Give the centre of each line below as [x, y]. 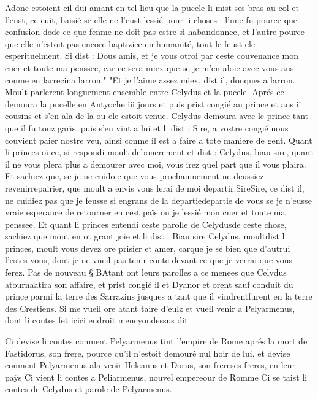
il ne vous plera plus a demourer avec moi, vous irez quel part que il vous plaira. [156, 164]
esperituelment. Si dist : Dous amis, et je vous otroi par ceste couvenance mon [152, 56]
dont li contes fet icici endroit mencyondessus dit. [98, 320]
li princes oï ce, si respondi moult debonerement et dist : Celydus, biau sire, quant [159, 152]
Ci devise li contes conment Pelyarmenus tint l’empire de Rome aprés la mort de [156, 341]
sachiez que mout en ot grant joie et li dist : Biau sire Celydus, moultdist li [146, 236]
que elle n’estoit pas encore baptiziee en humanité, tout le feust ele [130, 43]
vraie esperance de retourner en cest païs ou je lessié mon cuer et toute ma [145, 212]
